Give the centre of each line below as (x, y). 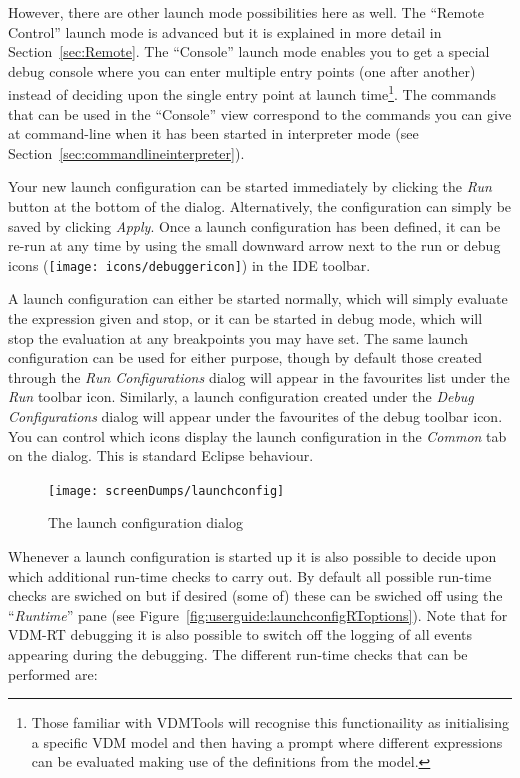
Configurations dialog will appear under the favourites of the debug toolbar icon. (255, 416)
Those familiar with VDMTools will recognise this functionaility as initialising (270, 722)
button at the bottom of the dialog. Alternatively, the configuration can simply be (260, 206)
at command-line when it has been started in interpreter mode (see (213, 133)
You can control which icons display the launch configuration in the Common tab (257, 435)
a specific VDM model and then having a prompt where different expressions (267, 741)
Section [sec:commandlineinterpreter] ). (126, 152)
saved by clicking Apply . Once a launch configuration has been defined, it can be (254, 225)
